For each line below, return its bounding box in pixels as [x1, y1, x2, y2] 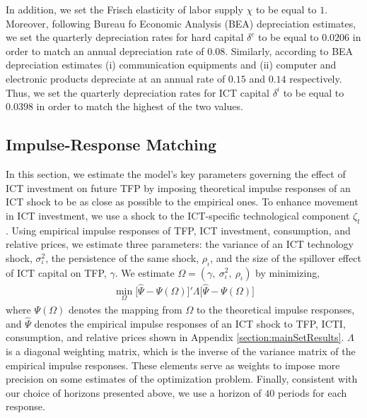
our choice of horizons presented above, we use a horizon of [6, 385, 262, 400]
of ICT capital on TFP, [6, 265, 107, 280]
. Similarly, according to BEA [225, 43, 354, 58]
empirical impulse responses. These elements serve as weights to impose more [6, 357, 340, 372]
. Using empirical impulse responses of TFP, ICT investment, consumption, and [6, 222, 351, 237]
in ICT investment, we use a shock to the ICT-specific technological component [6, 208, 350, 222]
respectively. [289, 71, 342, 85]
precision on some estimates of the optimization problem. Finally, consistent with [6, 371, 358, 386]
